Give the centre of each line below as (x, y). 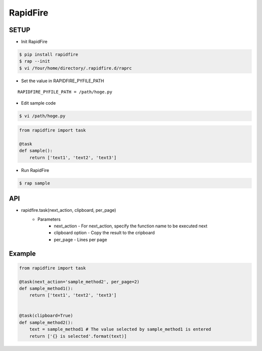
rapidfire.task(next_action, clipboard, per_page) (69, 210)
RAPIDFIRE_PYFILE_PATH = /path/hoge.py (65, 92)
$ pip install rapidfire (49, 55)
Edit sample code (38, 103)
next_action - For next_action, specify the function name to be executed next (131, 226)
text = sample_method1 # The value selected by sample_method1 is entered (120, 329)
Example (22, 253)
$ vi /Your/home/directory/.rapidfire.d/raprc (75, 68)
